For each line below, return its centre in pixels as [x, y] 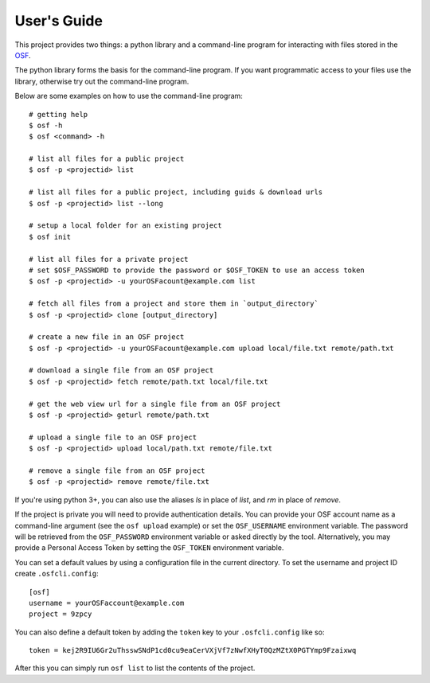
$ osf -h [46, 125]
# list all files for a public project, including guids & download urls [176, 192]
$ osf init [50, 236]
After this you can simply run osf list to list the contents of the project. [135, 668]
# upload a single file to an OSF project [113, 437]
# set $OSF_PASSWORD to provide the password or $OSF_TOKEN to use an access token [197, 270]
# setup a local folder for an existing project [125, 226]
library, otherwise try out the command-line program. [102, 81]
